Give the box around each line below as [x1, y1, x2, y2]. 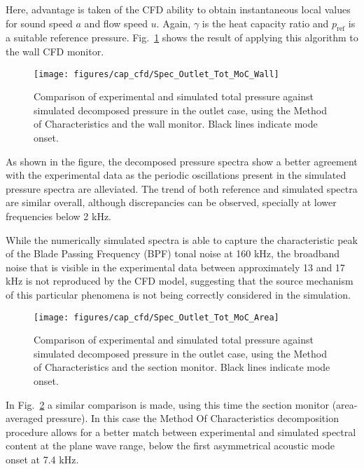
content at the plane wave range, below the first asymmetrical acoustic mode [6, 438, 335, 453]
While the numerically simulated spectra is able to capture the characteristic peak [6, 232, 358, 247]
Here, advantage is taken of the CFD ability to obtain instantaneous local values [6, 2, 351, 16]
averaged [6, 411, 43, 426]
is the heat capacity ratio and [202, 15, 329, 30]
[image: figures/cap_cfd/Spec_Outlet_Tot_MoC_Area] [34, 312, 279, 322]
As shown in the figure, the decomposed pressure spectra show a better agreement [6, 154, 358, 168]
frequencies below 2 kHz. [6, 208, 111, 223]
